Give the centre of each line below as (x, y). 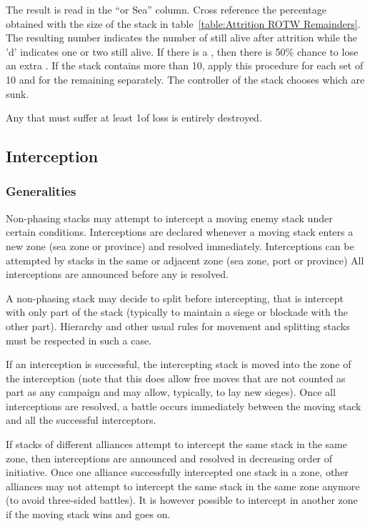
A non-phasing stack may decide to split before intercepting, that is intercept (175, 298)
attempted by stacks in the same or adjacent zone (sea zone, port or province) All (185, 260)
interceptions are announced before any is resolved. (117, 274)
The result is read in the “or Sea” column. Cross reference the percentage (166, 9)
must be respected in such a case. (79, 340)
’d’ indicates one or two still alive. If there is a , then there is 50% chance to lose (182, 51)
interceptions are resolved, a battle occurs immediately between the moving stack (184, 406)
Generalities (41, 191)
